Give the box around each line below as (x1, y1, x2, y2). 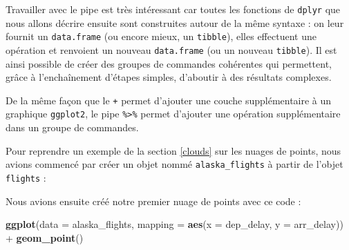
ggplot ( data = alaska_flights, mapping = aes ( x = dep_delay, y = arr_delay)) (6, 217, 343, 231)
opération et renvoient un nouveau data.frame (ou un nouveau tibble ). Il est (6, 42, 337, 57)
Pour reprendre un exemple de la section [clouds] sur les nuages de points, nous (6, 143, 341, 157)
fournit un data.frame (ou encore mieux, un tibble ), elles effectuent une (6, 29, 317, 44)
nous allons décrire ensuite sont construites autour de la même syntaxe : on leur (6, 15, 344, 30)
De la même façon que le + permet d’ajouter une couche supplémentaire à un (6, 93, 332, 107)
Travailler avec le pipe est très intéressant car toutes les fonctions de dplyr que (6, 2, 341, 16)
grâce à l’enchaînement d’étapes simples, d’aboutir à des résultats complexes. (6, 70, 332, 84)
